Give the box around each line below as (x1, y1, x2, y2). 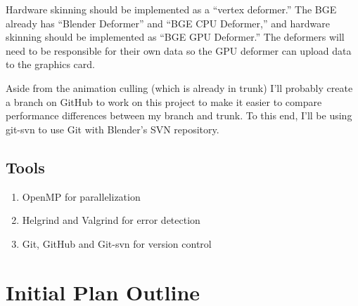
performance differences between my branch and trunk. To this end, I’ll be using (6, 108, 352, 123)
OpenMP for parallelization (22, 189, 141, 204)
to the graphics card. (6, 57, 95, 72)
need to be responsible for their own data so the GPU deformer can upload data (6, 43, 352, 58)
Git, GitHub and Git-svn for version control (22, 236, 212, 251)
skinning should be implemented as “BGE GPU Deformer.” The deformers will (6, 29, 345, 44)
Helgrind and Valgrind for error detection (22, 213, 200, 227)
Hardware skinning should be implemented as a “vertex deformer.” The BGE (6, 2, 337, 16)
